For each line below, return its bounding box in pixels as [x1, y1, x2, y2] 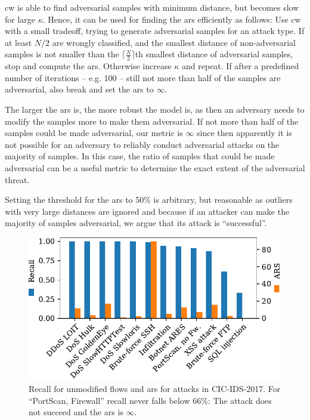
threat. [5, 173, 30, 186]
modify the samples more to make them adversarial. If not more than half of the [5, 115, 299, 127]
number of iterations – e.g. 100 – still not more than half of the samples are [5, 71, 281, 84]
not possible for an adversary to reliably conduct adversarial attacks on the [5, 138, 280, 150]
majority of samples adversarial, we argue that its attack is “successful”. [5, 217, 267, 229]
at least [5, 36, 32, 48]
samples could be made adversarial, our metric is [5, 126, 183, 139]
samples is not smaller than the [5, 48, 119, 60]
